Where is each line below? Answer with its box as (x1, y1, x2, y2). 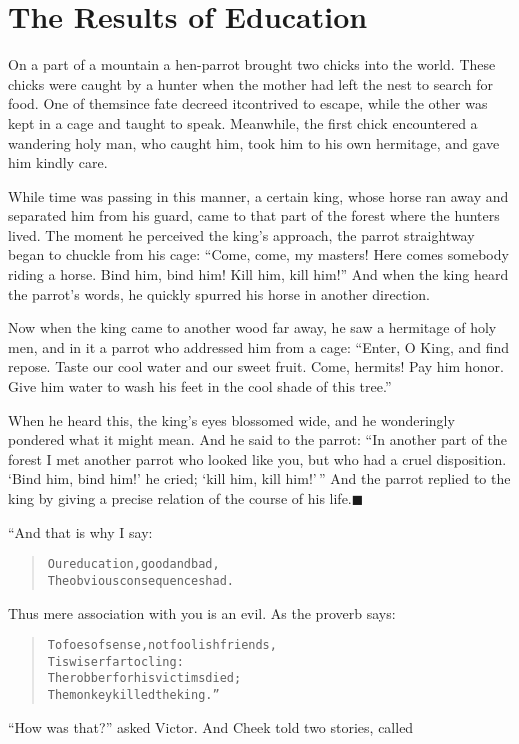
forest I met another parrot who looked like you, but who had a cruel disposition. (8, 448, 507, 469)
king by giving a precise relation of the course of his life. (8, 488, 352, 508)
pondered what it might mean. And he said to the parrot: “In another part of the (8, 429, 507, 450)
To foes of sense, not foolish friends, (47, 638, 277, 653)
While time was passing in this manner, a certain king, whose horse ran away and (8, 185, 509, 206)
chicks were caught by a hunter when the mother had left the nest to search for (8, 73, 493, 94)
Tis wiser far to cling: (47, 654, 184, 669)
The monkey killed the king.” (47, 688, 220, 703)
